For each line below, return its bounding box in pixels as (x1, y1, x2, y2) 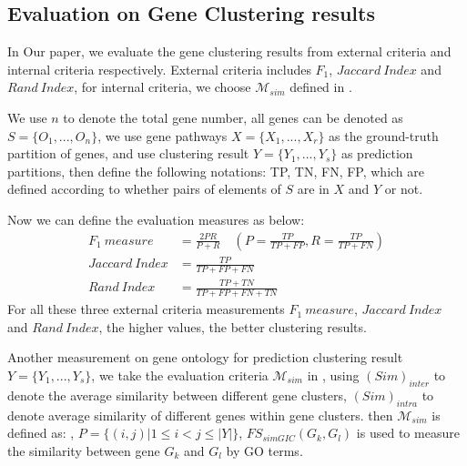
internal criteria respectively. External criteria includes (7, 59, 311, 78)
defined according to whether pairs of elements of (7, 179, 281, 198)
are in (297, 179, 330, 198)
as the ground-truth (329, 126, 439, 145)
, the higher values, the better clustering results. (98, 317, 367, 336)
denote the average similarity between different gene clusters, (7, 385, 347, 404)
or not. (384, 179, 423, 198)
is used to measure (356, 423, 460, 442)
